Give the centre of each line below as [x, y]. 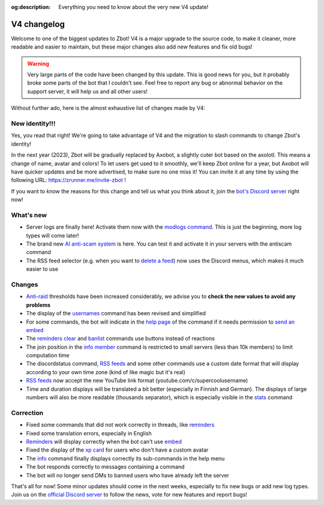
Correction [27, 413]
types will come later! [52, 235]
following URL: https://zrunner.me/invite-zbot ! [68, 180]
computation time [48, 355]
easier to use [42, 269]
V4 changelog [38, 24]
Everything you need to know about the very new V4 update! [133, 7]
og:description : [31, 7]
